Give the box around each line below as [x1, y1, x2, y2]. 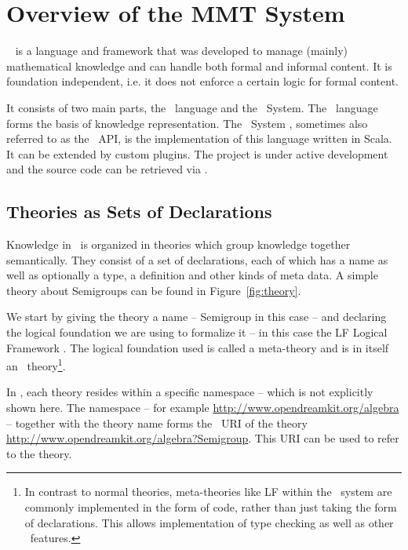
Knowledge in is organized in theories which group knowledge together [6, 236, 351, 253]
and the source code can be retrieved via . [6, 161, 208, 177]
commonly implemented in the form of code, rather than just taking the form [24, 499, 397, 515]
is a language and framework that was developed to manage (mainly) [15, 42, 348, 59]
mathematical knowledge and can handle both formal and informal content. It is [6, 57, 392, 74]
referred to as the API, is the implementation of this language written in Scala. [6, 130, 392, 147]
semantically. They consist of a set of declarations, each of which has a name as [6, 251, 388, 268]
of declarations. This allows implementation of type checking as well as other [24, 514, 394, 530]
